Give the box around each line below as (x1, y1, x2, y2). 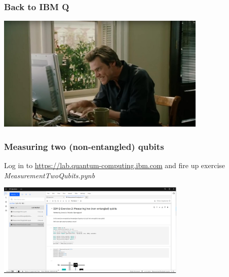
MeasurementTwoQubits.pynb (4, 170, 95, 180)
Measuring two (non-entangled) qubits (4, 140, 164, 152)
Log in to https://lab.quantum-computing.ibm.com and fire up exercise (4, 160, 225, 170)
